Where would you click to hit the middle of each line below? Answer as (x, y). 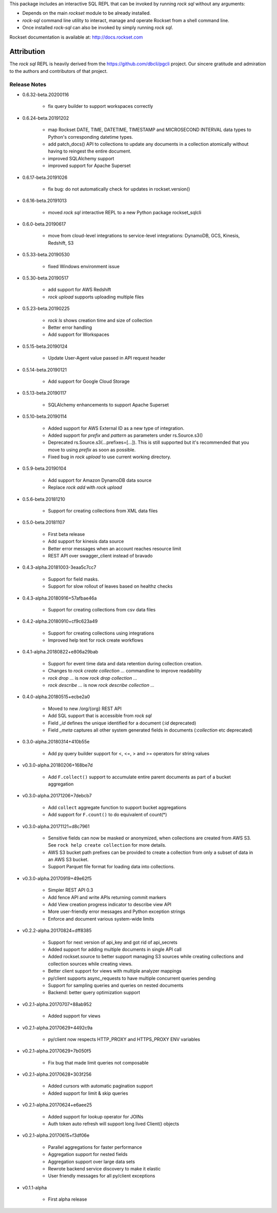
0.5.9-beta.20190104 (44, 469)
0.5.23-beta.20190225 (46, 309)
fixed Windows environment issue (84, 266)
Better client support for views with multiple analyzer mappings (115, 971)
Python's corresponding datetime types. (91, 137)
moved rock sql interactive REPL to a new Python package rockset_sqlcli (125, 212)
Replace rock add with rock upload (85, 488)
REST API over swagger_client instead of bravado (100, 555)
